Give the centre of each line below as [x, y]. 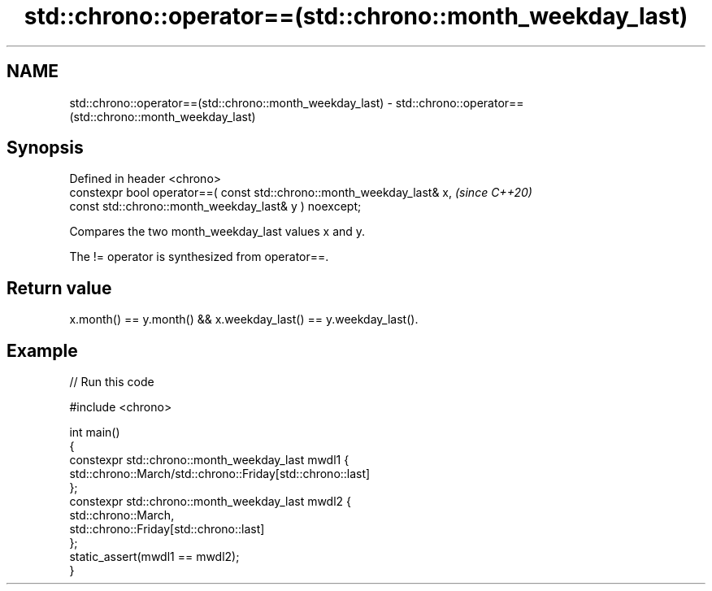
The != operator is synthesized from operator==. [199, 257]
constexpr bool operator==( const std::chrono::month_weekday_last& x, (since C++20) [301, 193]
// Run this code [112, 382]
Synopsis [45, 148]
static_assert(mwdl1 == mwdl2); [154, 557]
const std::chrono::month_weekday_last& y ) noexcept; [215, 206]
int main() [95, 432]
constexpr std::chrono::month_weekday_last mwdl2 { [211, 502]
